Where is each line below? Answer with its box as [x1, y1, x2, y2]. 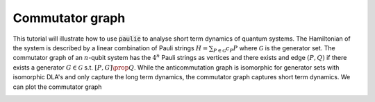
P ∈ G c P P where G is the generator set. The [212, 43, 336, 54]
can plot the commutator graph [12, 83, 102, 91]
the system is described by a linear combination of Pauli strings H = [12, 43, 208, 52]
